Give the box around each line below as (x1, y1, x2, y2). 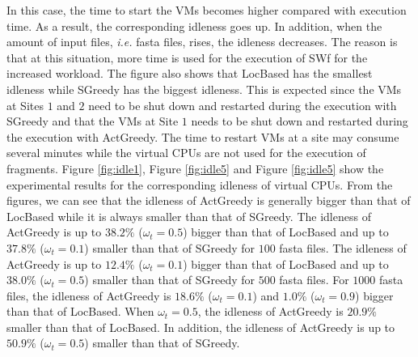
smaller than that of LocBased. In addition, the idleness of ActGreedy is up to (6, 318, 395, 335)
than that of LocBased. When (6, 303, 154, 320)
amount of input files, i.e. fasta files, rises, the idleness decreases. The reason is (6, 33, 398, 50)
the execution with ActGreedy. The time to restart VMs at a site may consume (6, 128, 399, 145)
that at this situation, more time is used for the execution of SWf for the (6, 49, 368, 66)
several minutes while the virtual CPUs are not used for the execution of (6, 144, 366, 161)
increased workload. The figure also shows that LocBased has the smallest (6, 65, 373, 82)
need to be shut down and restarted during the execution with (88, 96, 397, 113)
